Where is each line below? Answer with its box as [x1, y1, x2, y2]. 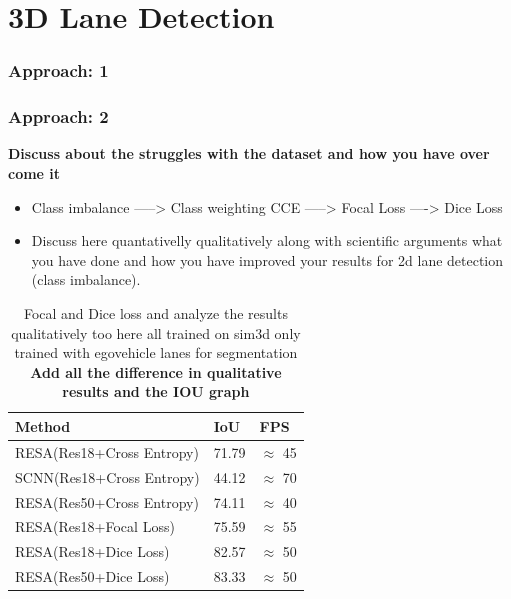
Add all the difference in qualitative [30, 361, 282, 382]
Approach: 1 [8, 58, 109, 83]
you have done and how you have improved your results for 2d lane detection [31, 249, 504, 270]
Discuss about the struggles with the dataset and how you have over [8, 143, 490, 164]
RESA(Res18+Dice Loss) [15, 541, 170, 562]
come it [8, 163, 61, 184]
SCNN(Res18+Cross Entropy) [15, 466, 200, 487]
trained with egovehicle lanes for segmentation [14, 342, 298, 363]
